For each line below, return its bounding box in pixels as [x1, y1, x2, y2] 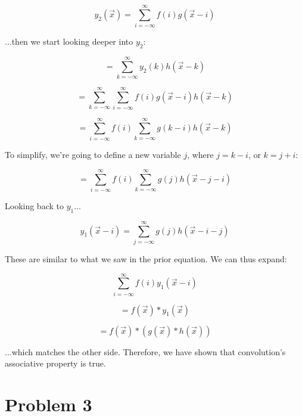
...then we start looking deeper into [5, 35, 133, 48]
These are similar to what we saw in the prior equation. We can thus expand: [5, 252, 287, 265]
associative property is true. [5, 357, 106, 370]
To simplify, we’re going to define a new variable [5, 148, 181, 161]
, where [187, 148, 214, 161]
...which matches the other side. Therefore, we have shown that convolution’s [5, 345, 286, 358]
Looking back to [5, 200, 64, 212]
